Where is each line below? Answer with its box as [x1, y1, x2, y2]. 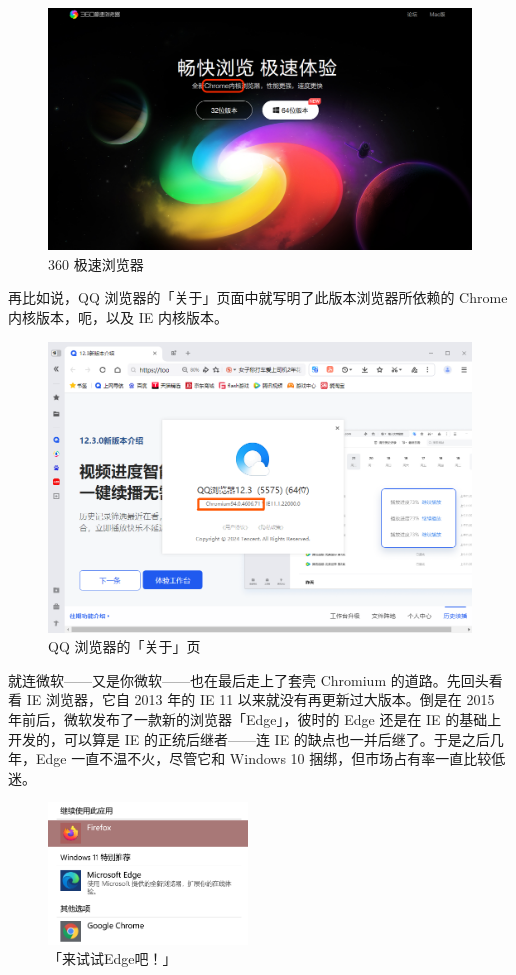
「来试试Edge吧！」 [48, 948, 177, 969]
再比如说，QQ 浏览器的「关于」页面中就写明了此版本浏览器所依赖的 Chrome [8, 287, 508, 308]
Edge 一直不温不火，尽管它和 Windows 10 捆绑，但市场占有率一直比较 [35, 748, 492, 769]
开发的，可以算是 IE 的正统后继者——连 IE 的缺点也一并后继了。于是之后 [8, 728, 490, 749]
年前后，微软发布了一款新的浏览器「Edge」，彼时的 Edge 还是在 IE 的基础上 [8, 709, 502, 730]
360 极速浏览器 [48, 253, 144, 274]
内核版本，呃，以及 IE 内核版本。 [8, 307, 228, 327]
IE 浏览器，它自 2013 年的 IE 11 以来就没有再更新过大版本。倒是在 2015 [26, 689, 495, 710]
